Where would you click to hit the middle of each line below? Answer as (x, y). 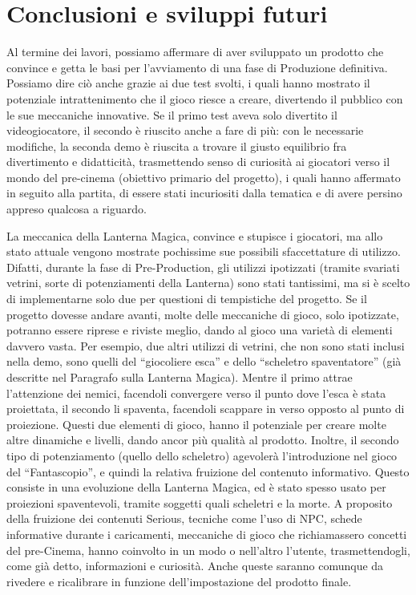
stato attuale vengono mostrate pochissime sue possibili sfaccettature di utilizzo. (204, 251)
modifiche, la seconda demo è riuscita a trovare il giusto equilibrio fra (177, 146)
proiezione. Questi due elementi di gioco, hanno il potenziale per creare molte (196, 424)
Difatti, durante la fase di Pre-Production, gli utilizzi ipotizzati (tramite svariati (203, 267)
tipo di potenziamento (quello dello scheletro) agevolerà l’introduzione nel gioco (202, 455)
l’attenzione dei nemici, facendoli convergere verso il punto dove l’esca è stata (196, 393)
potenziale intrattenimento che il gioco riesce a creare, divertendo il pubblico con (205, 98)
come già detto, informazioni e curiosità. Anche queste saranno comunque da (195, 566)
